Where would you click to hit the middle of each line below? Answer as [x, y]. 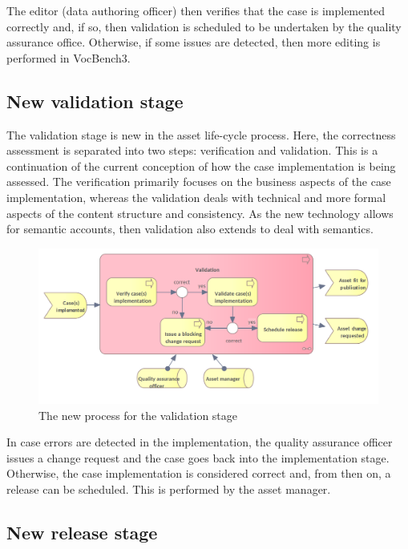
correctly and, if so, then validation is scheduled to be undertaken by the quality [204, 26]
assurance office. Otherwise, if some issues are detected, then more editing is [194, 42]
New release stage [82, 532]
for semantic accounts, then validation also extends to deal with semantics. [190, 229]
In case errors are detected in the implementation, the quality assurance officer [200, 442]
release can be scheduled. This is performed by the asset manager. [169, 488]
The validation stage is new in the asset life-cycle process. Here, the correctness [201, 134]
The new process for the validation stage [138, 415]
